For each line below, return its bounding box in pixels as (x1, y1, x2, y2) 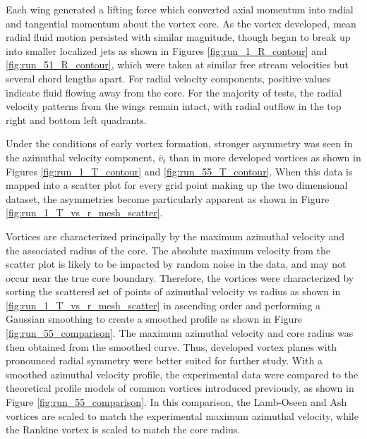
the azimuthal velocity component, (6, 149, 155, 164)
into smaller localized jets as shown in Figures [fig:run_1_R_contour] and (6, 43, 327, 58)
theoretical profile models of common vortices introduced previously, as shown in (6, 381, 354, 395)
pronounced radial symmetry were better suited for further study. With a (6, 353, 323, 368)
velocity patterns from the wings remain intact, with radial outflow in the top (6, 99, 342, 113)
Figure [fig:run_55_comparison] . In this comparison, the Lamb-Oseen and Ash (6, 395, 347, 409)
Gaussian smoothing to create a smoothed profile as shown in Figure (6, 311, 303, 326)
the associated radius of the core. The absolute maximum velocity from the (6, 242, 331, 257)
